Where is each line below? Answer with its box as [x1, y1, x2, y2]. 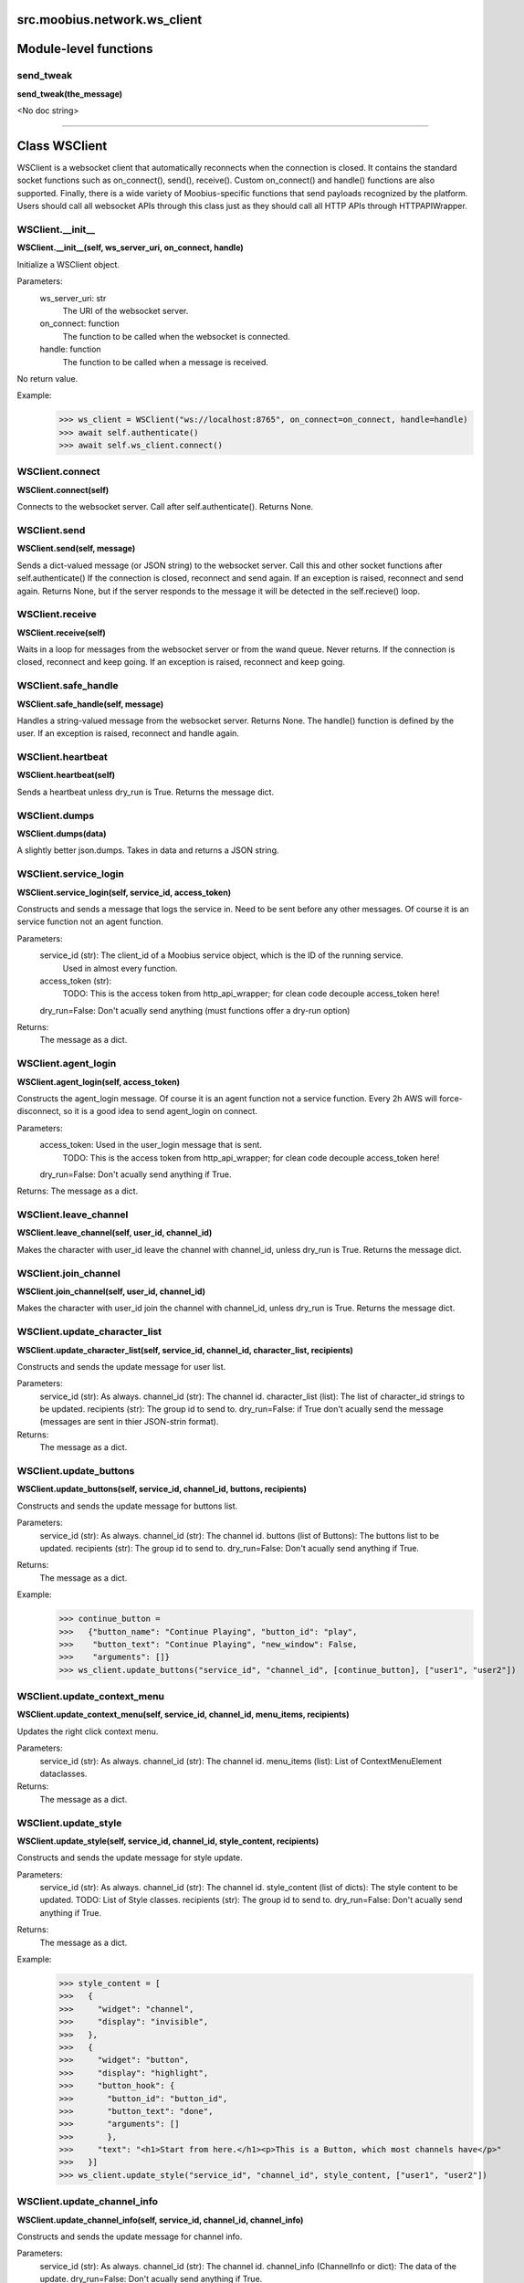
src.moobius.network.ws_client [16, 12, 203, 27]
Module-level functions [16, 41, 153, 57]
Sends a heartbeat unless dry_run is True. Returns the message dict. [16, 786, 274, 797]
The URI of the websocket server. [62, 305, 189, 316]
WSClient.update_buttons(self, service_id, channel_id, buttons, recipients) [16, 1484, 308, 1495]
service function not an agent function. [16, 916, 163, 927]
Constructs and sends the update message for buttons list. [16, 1500, 238, 1511]
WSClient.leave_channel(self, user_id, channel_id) [16, 1227, 213, 1238]
